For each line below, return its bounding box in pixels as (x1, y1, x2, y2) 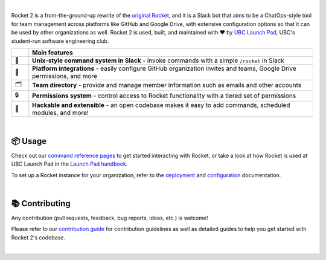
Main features (32, 48, 73, 57)
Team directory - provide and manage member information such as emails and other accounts (32, 81, 302, 89)
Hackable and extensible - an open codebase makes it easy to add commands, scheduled (32, 100, 290, 109)
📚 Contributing (11, 198, 71, 209)
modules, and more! (32, 108, 89, 117)
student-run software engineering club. (11, 37, 109, 45)
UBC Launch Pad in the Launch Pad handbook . (11, 160, 128, 167)
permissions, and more (32, 71, 98, 80)
